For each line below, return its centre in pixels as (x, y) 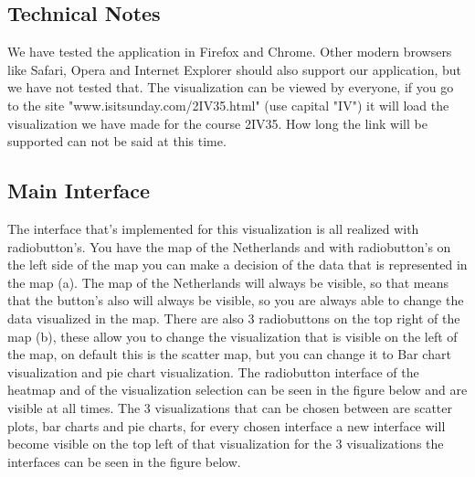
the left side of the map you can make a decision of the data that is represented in (237, 265)
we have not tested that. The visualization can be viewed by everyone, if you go (231, 87)
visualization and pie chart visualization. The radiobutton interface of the (213, 371)
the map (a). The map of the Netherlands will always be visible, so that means (228, 282)
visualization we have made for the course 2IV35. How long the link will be (217, 123)
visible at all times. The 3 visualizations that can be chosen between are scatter (230, 407)
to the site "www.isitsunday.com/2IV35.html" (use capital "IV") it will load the (228, 105)
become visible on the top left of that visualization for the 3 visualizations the (226, 444)
